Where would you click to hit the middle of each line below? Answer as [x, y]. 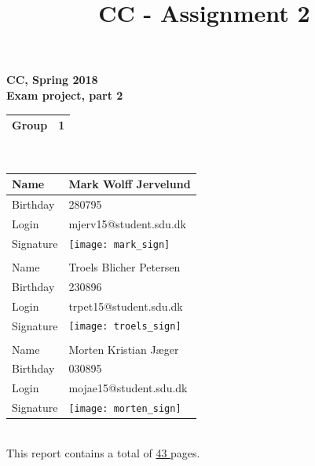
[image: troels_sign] [125, 327]
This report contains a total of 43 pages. [103, 452]
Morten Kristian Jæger [124, 349]
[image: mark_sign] [119, 244]
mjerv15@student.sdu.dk [127, 223]
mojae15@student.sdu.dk [128, 388]
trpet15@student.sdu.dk [126, 306]
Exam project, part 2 [65, 95]
